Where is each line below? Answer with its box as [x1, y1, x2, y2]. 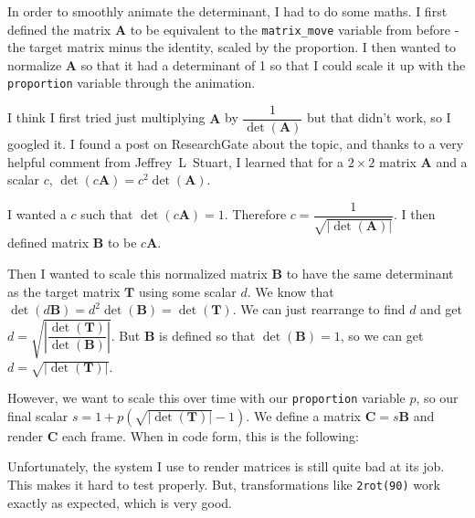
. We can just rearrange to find [232, 300, 406, 319]
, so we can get [340, 325, 424, 344]
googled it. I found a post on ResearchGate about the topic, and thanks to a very [7, 134, 464, 153]
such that [80, 205, 133, 224]
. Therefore [224, 205, 287, 224]
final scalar [7, 406, 69, 425]
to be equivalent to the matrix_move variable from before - [130, 19, 459, 38]
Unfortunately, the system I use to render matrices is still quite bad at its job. [7, 457, 445, 476]
